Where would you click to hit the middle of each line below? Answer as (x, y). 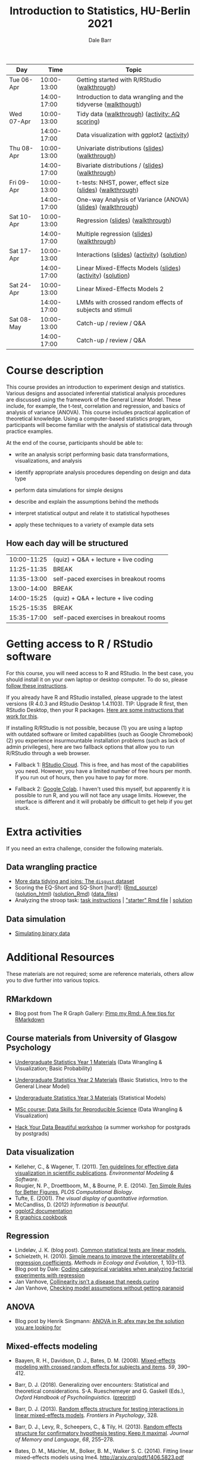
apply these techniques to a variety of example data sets (84, 525)
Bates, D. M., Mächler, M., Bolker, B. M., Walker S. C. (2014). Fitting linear (104, 1451)
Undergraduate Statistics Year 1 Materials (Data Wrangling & (88, 1062)
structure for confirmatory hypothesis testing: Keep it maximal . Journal (102, 1433)
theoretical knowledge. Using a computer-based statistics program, (89, 419)
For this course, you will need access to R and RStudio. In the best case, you (100, 673)
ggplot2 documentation (43, 1211)
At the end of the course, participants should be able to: (75, 442)
